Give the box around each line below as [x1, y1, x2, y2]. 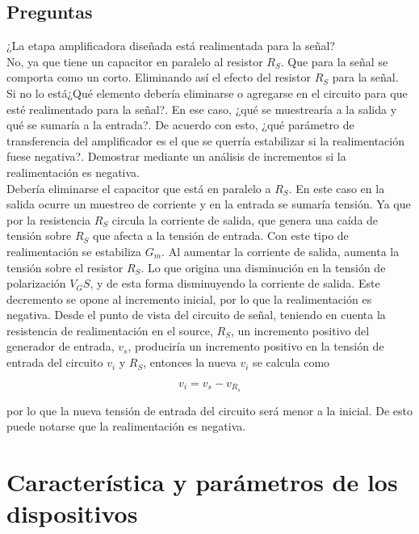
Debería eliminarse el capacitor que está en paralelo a [6, 179, 271, 196]
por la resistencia [6, 211, 91, 228]
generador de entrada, [6, 338, 115, 355]
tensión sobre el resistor [6, 259, 124, 275]
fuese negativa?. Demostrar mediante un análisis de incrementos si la [6, 148, 346, 165]
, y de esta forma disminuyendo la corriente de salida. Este [90, 275, 380, 292]
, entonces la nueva [143, 354, 237, 371]
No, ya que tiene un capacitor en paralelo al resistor [6, 53, 263, 69]
